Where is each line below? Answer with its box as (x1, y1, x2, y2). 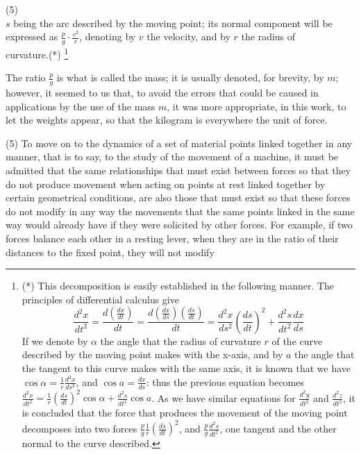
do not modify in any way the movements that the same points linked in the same (6, 203, 355, 218)
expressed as (6, 29, 58, 44)
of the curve (271, 333, 323, 348)
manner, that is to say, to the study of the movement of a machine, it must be (6, 149, 339, 164)
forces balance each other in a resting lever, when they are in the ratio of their (6, 231, 339, 246)
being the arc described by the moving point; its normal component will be (13, 15, 333, 30)
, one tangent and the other (219, 421, 337, 435)
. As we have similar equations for (151, 390, 296, 405)
